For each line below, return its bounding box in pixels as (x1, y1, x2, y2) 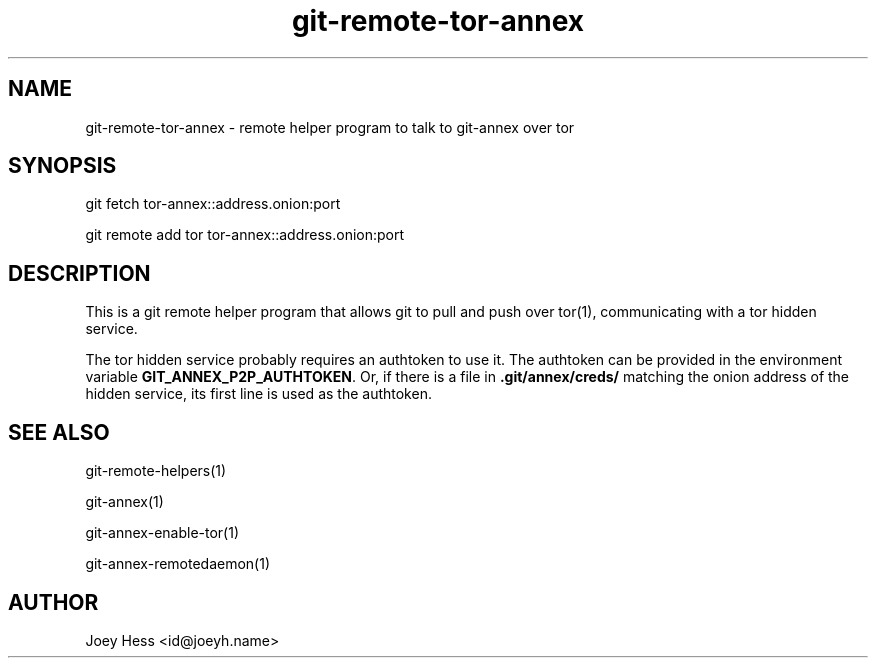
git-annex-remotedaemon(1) (85, 555, 271, 573)
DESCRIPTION (8, 260, 151, 286)
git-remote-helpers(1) (85, 462, 227, 480)
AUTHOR (8, 589, 99, 615)
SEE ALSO (8, 419, 110, 445)
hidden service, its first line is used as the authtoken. (85, 385, 432, 403)
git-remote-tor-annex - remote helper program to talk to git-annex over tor (85, 118, 575, 136)
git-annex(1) (85, 493, 164, 511)
